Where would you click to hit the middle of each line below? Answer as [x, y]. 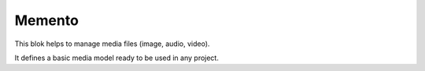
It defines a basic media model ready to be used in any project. [117, 58]
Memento [46, 20]
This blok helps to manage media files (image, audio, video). [112, 44]
